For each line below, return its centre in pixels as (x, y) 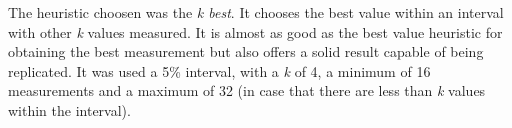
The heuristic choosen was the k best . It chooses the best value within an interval (256, 12)
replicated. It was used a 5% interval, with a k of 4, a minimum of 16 (219, 70)
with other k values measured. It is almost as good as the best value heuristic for (255, 31)
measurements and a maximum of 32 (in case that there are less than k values (247, 90)
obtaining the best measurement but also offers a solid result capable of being (246, 51)
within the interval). (69, 109)
